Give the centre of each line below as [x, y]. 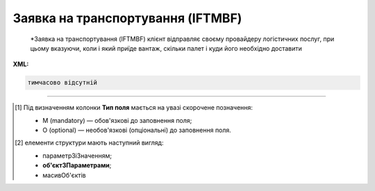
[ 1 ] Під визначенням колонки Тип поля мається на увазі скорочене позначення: [134, 108]
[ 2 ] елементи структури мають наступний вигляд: [89, 143]
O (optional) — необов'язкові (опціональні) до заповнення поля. [137, 130]
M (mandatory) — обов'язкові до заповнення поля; [117, 120]
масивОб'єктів [64, 175]
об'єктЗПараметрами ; [77, 165]
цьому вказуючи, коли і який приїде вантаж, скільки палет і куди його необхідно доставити [166, 48]
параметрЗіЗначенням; [77, 156]
